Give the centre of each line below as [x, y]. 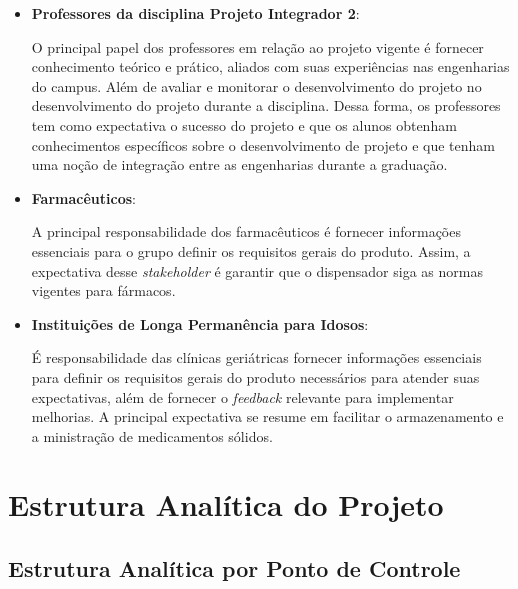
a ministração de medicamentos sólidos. [152, 435]
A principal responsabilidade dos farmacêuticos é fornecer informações [246, 231]
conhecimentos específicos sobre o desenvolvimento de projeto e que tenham [263, 144]
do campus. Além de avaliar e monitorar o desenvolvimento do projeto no [256, 85]
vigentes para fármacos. [103, 290]
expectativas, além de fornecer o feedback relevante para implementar [242, 396]
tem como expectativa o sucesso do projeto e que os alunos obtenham [244, 124]
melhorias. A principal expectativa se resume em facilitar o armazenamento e [267, 416]
